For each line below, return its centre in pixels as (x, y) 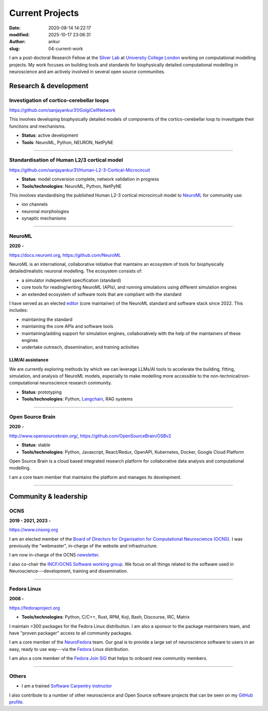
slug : (14, 48)
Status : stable (36, 445)
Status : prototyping (42, 392)
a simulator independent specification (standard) (71, 280)
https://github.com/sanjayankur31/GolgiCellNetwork (62, 110)
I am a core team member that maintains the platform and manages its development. (95, 477)
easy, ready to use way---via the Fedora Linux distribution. (69, 649)
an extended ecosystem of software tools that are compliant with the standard (101, 294)
